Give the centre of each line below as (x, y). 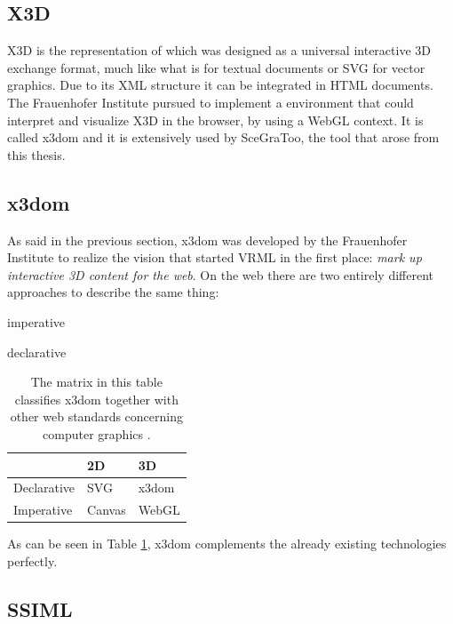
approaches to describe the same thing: (113, 292)
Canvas (107, 510)
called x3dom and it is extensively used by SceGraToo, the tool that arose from (223, 137)
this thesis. (36, 154)
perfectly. (32, 560)
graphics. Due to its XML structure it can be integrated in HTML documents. (220, 85)
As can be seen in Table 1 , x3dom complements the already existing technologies (227, 544)
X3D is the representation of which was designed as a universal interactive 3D (219, 50)
